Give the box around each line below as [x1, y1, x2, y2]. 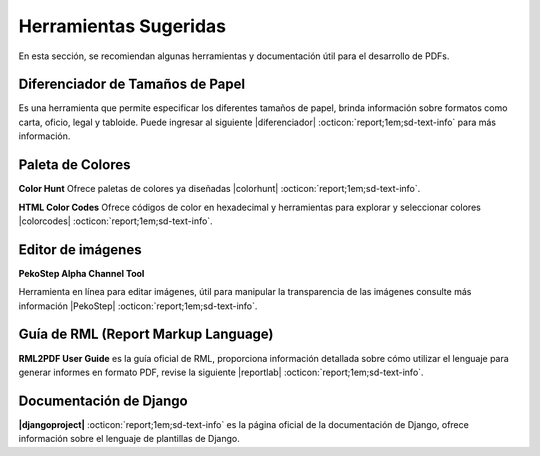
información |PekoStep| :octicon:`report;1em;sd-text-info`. [18, 300, 258, 312]
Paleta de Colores [18, 156, 131, 174]
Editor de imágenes [18, 241, 142, 258]
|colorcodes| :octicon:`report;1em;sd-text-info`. [18, 215, 214, 227]
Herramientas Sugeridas [18, 15, 227, 37]
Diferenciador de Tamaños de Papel [18, 76, 245, 93]
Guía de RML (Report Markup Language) [18, 326, 274, 343]
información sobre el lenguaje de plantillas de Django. [18, 433, 240, 445]
